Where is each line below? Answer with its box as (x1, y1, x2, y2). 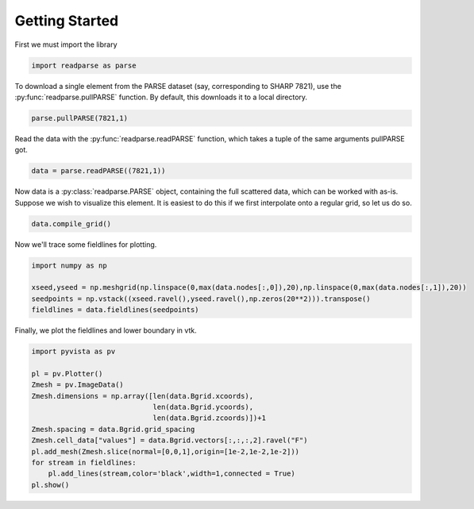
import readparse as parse (31, 60, 137, 70)
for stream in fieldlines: (31, 458, 137, 468)
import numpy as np (31, 260, 107, 270)
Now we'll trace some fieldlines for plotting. (14, 239, 157, 249)
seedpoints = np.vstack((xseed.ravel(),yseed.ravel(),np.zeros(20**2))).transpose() (31, 294, 371, 303)
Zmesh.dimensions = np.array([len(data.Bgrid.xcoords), (31, 391, 254, 400)
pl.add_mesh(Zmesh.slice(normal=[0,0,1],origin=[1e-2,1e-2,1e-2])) (31, 447, 300, 456)
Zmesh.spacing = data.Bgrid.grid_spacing (31, 425, 195, 434)
